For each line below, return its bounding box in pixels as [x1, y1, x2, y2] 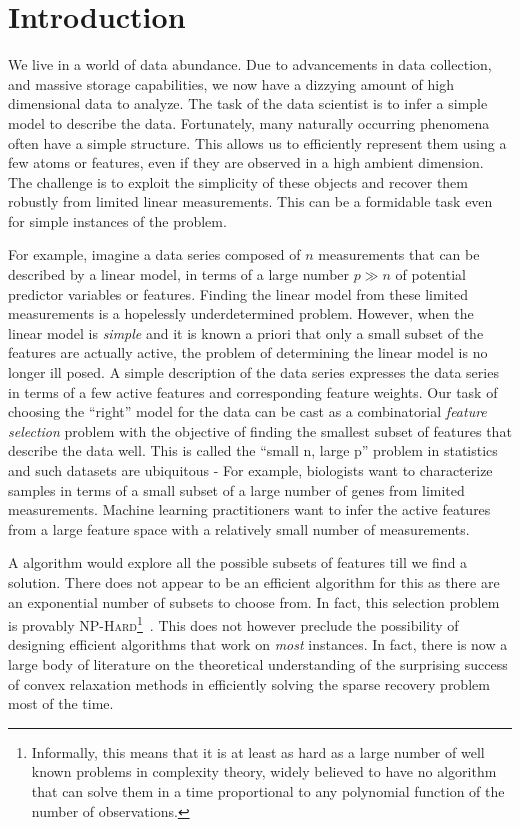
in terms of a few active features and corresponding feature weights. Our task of [8, 381, 498, 402]
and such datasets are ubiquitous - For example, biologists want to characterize [8, 460, 493, 480]
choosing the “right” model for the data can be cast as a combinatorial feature [8, 401, 487, 422]
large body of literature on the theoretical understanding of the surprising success [8, 654, 508, 674]
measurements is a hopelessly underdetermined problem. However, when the [8, 303, 474, 324]
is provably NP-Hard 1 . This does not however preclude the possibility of [8, 612, 459, 635]
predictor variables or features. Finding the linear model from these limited [8, 283, 468, 304]
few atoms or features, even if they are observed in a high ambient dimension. [8, 152, 484, 173]
